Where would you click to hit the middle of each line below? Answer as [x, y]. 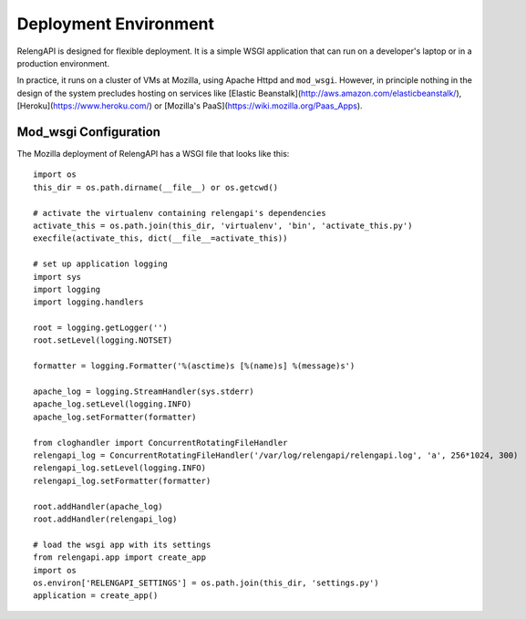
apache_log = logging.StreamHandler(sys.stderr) [144, 392]
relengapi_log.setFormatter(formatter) [122, 480]
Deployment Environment [115, 24]
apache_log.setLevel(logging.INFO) [113, 404]
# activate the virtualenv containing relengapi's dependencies [180, 213]
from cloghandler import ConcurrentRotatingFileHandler [160, 443]
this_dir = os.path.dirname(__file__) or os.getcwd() [155, 187]
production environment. [63, 63]
